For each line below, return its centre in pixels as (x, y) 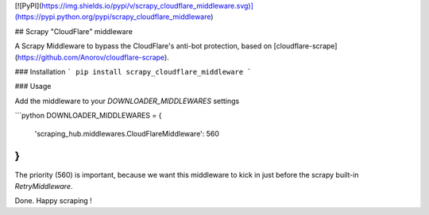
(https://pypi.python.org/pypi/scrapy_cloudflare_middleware (113, 17)
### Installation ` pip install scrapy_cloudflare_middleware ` (133, 71)
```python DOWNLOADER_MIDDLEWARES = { (88, 116)
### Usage (33, 86)
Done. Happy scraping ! (54, 201)
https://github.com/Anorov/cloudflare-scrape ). (93, 57)
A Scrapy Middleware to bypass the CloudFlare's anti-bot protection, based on (143, 46)
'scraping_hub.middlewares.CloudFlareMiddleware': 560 (127, 133)
